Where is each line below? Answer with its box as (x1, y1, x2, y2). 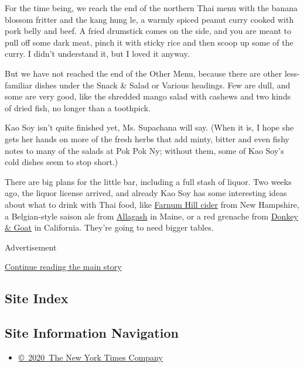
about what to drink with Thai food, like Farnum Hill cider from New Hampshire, (5, 198, 299, 210)
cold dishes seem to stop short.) (5, 156, 118, 168)
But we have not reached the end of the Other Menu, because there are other (5, 67, 282, 79)
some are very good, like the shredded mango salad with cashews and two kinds (5, 90, 291, 102)
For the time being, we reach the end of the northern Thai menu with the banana (5, 2, 298, 13)
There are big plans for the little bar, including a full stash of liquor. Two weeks (5, 175, 292, 187)
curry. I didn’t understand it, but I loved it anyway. (5, 47, 190, 60)
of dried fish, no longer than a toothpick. (5, 101, 151, 114)
